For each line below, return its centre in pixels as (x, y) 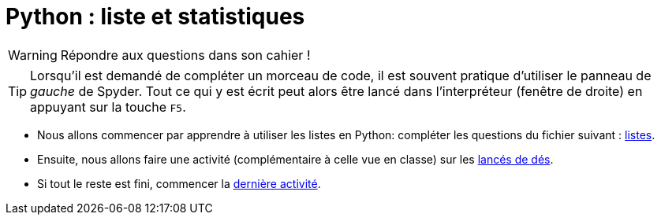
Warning (33, 55)
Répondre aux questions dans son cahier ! (185, 55)
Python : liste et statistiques (155, 17)
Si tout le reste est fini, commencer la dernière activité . (179, 183)
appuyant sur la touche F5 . (108, 107)
